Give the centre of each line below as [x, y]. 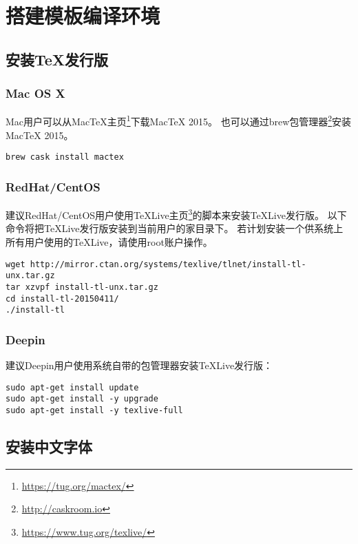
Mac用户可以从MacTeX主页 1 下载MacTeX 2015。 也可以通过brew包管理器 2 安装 [179, 121]
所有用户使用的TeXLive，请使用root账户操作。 [109, 241]
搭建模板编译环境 [83, 15]
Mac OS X [35, 93]
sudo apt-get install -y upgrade [82, 399]
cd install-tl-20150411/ [62, 299]
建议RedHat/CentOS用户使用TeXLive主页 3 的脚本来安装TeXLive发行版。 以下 [176, 214]
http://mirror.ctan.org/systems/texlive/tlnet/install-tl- [168, 264]
